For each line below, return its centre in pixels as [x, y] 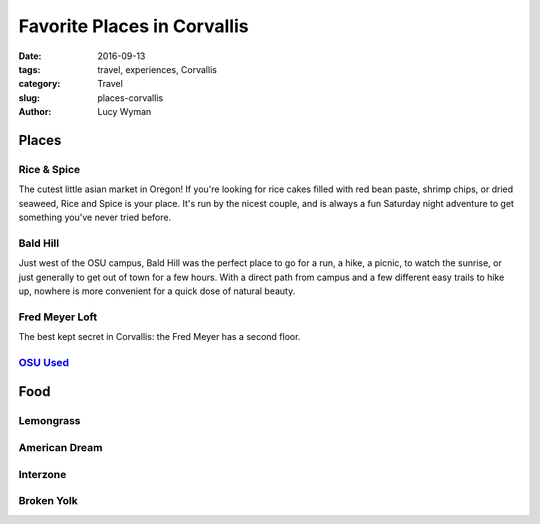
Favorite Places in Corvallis [133, 26]
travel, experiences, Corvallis [157, 69]
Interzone [42, 474]
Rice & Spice [49, 169]
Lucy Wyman [124, 112]
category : [39, 84]
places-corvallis [130, 97]
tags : [29, 69]
